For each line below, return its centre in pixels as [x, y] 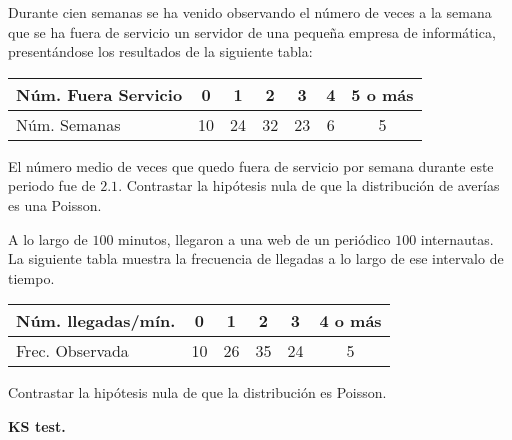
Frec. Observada [72, 351]
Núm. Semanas [68, 124]
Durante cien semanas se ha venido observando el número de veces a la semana [250, 12]
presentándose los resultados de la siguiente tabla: [160, 51]
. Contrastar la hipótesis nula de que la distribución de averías [309, 185]
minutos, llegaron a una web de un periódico [254, 238]
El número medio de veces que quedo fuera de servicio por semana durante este [251, 165]
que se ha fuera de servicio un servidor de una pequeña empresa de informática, [252, 31]
